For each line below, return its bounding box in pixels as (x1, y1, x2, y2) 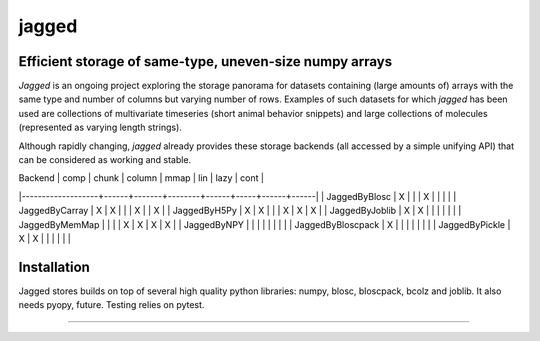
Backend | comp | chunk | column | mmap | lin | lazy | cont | (18, 172, 265, 184)
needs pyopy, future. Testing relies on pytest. (18, 299, 205, 311)
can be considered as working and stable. (18, 154, 192, 166)
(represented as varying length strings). (18, 121, 182, 134)
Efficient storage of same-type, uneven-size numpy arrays (18, 53, 393, 70)
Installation (18, 258, 90, 275)
